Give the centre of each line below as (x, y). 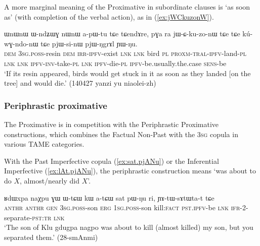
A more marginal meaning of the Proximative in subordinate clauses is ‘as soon (127, 7)
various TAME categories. (44, 144)
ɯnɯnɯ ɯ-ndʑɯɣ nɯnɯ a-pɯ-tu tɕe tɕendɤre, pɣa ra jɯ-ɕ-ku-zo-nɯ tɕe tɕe (122, 34)
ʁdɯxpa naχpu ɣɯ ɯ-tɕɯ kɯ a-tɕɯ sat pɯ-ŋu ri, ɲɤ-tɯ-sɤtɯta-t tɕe (109, 197)
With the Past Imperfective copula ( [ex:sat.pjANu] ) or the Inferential (112, 161)
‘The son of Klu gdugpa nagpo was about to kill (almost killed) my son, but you (129, 227)
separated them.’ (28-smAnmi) (51, 237)
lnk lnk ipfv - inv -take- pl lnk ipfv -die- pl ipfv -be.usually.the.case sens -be (115, 63)
